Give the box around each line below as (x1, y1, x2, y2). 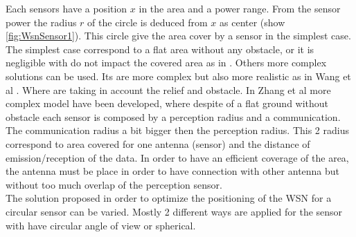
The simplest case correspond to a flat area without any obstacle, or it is (6, 41, 314, 56)
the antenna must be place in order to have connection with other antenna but (6, 164, 340, 178)
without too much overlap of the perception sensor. (6, 177, 222, 191)
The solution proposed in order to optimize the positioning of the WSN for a (6, 191, 332, 205)
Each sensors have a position (6, 1, 127, 15)
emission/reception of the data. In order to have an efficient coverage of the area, (6, 150, 349, 164)
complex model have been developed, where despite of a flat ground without (6, 96, 329, 111)
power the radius (6, 15, 77, 29)
